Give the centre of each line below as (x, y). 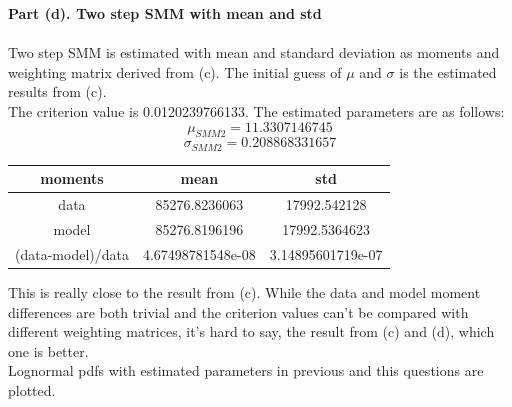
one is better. (48, 350)
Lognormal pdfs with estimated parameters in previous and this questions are (246, 370)
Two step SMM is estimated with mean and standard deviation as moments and (254, 52)
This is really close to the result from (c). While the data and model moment (244, 291)
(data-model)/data (72, 253)
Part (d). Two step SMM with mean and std (165, 13)
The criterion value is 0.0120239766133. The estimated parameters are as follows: (256, 110)
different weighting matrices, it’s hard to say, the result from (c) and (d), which (251, 331)
